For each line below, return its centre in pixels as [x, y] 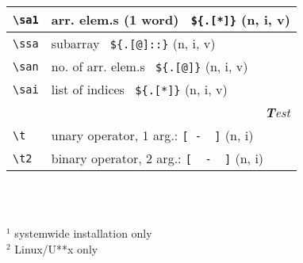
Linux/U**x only [56, 248]
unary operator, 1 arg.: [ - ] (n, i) [152, 135]
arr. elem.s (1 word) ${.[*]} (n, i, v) [171, 19]
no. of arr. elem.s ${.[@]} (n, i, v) [150, 66]
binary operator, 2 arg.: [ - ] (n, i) [157, 158]
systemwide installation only [83, 233]
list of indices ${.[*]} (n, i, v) [139, 89]
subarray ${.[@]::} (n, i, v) [133, 43]
